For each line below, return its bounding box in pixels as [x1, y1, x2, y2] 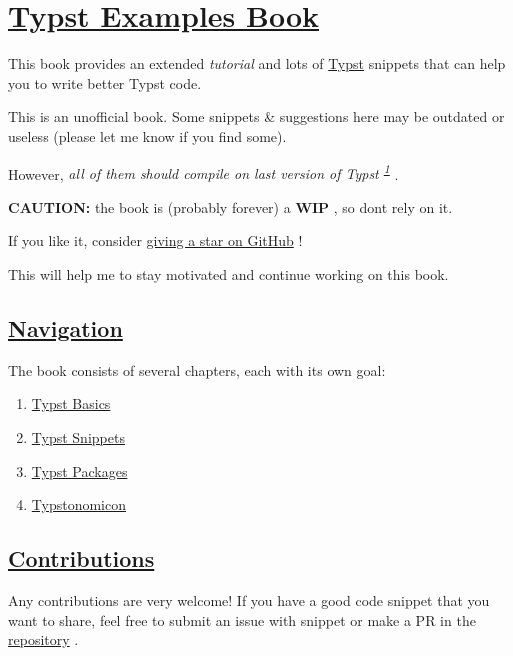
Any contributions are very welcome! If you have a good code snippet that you [8, 589, 490, 610]
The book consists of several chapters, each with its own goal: [8, 359, 386, 380]
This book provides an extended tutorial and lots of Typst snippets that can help [8, 53, 506, 74]
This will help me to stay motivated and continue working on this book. [8, 263, 449, 284]
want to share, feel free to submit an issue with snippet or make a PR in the [8, 609, 476, 630]
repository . [8, 629, 79, 650]
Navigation [8, 312, 123, 343]
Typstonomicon [31, 494, 126, 515]
